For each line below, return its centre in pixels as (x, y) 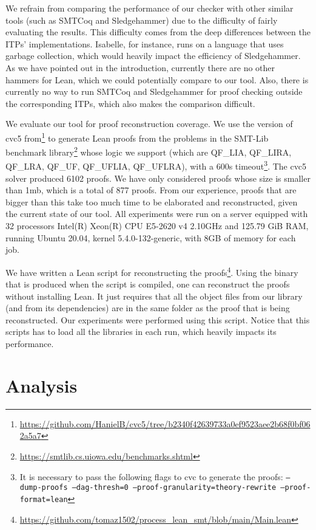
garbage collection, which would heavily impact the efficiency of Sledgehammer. (153, 56)
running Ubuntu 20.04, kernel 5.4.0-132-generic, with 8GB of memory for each (151, 237)
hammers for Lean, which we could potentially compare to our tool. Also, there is (157, 79)
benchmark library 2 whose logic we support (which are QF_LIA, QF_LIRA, (149, 151)
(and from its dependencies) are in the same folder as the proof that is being (148, 308)
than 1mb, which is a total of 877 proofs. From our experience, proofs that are (151, 190)
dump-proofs (44, 488)
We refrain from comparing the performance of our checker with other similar (150, 8)
